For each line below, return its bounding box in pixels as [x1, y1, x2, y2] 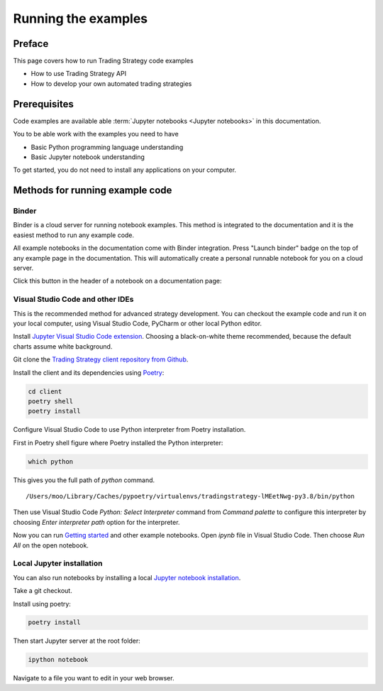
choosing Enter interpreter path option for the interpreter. [13, 518, 180, 526]
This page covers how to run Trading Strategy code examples [13, 57, 194, 65]
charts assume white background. [13, 342, 113, 351]
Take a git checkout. [13, 587, 72, 595]
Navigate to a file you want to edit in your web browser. [13, 674, 174, 682]
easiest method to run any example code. [13, 231, 135, 239]
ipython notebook [28, 655, 89, 664]
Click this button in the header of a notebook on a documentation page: [13, 277, 222, 285]
